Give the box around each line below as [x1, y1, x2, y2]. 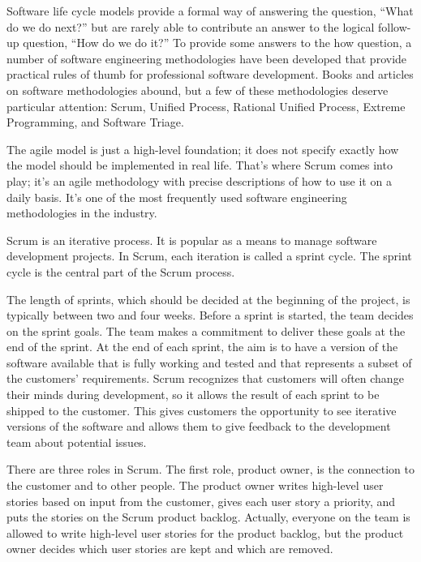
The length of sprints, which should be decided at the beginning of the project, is [6, 290, 410, 307]
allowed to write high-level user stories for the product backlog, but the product [6, 524, 404, 541]
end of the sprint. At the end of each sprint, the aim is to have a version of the [6, 338, 398, 355]
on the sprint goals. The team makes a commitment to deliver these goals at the [6, 322, 406, 339]
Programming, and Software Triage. [6, 114, 184, 131]
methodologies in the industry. [6, 204, 157, 221]
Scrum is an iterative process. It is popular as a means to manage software [6, 231, 377, 248]
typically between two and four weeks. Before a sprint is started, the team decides [6, 307, 414, 324]
